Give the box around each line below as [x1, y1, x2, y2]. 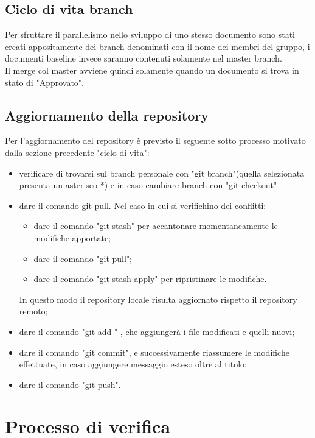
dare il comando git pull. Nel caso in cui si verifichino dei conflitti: [19, 199, 266, 211]
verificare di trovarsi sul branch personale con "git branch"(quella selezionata [19, 166, 305, 179]
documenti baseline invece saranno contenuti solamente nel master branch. [5, 52, 282, 65]
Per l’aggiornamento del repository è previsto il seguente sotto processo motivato [5, 134, 306, 147]
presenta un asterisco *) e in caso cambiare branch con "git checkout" [19, 178, 277, 191]
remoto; [19, 305, 48, 317]
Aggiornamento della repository [5, 105, 209, 124]
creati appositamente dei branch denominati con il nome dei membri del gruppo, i [5, 40, 310, 52]
